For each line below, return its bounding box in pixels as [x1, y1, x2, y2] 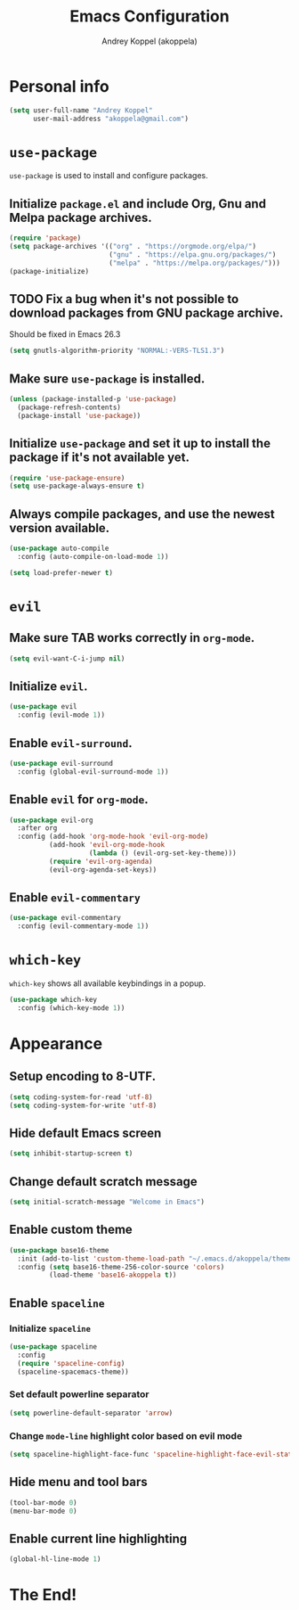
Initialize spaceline [9, 1322, 92, 1335]
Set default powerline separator [9, 1388, 149, 1401]
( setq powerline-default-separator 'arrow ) [9, 1409, 174, 1417]
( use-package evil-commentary [9, 914, 122, 923]
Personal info [9, 76, 109, 96]
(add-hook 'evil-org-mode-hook [48, 841, 166, 850]
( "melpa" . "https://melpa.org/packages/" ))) [108, 259, 280, 267]
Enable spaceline [9, 1295, 105, 1310]
